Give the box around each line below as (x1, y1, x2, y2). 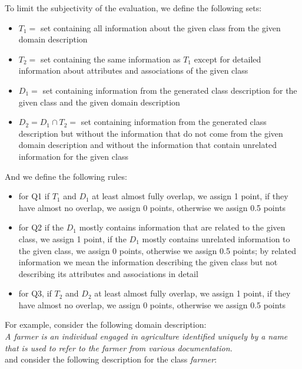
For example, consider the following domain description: (5, 318, 207, 331)
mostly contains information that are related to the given (79, 221, 286, 233)
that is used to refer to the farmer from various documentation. (5, 341, 233, 354)
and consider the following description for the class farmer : (5, 353, 217, 365)
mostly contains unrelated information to (142, 232, 290, 245)
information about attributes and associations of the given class (18, 64, 248, 77)
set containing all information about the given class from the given (40, 21, 281, 34)
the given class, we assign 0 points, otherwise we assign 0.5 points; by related (18, 244, 297, 256)
